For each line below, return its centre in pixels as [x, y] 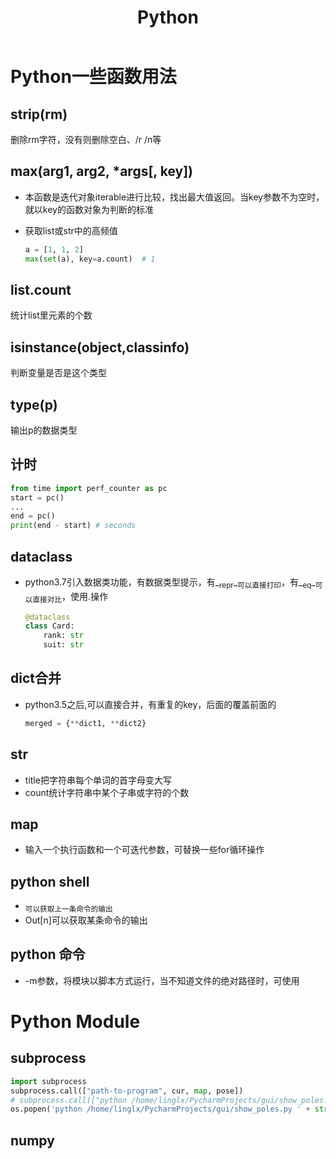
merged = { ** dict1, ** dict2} [85, 723]
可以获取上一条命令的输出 [68, 909]
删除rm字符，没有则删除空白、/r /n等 [86, 139]
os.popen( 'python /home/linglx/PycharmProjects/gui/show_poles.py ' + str [169, 1109]
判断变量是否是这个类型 [58, 373]
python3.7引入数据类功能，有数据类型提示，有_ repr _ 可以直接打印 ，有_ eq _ [170, 583]
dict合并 [36, 678]
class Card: [49, 626]
